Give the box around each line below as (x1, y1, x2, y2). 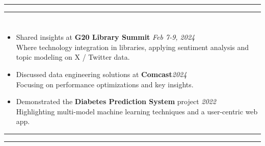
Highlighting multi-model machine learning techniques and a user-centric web (16, 106, 258, 116)
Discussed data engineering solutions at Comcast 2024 (16, 68, 187, 79)
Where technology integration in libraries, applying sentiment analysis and (16, 41, 249, 52)
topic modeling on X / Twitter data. (16, 52, 130, 62)
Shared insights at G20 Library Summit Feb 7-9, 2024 (16, 32, 195, 42)
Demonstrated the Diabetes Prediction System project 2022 (16, 96, 216, 107)
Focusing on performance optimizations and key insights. (16, 79, 194, 89)
